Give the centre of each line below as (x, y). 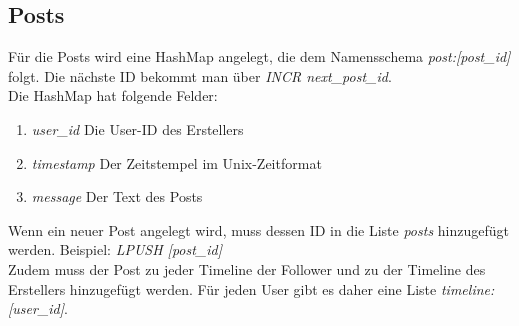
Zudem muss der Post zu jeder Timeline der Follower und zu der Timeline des (247, 268)
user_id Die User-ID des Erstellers (137, 128)
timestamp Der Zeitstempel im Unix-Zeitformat (176, 162)
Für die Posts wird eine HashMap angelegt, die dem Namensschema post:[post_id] (259, 56)
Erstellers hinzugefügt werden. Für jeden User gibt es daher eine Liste (222, 288)
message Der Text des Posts (117, 196)
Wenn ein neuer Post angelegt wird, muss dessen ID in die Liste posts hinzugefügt (258, 229)
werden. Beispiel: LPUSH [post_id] (115, 249)
